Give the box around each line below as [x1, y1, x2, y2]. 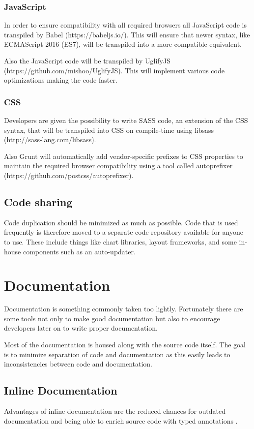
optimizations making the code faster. [4, 75, 117, 85]
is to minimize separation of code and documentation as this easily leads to [4, 349, 230, 359]
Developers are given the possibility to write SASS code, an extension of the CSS [4, 115, 248, 125]
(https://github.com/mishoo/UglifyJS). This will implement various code [4, 65, 225, 75]
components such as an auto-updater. [23, 246, 136, 256]
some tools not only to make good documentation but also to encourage [4, 313, 220, 323]
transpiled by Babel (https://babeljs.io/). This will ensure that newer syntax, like [4, 29, 250, 39]
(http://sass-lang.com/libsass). [4, 134, 96, 145]
